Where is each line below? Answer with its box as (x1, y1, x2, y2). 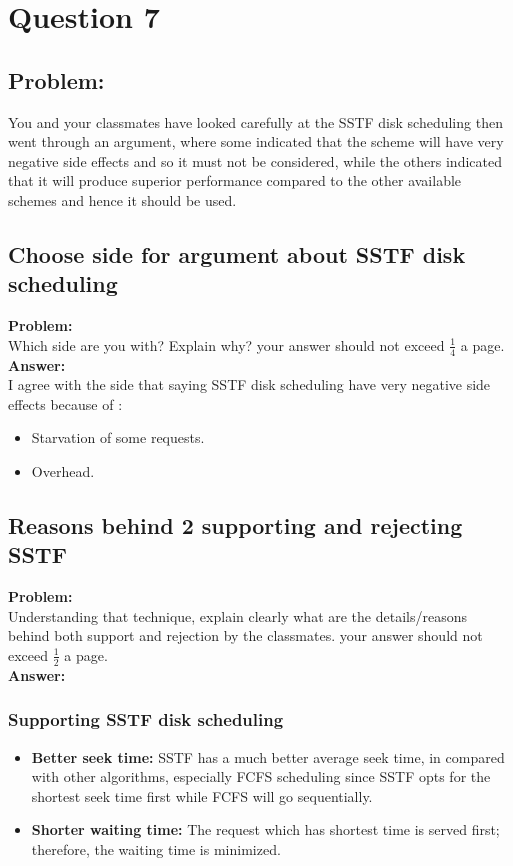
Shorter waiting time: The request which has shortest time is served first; (31, 819, 500, 840)
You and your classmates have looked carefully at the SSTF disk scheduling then (8, 111, 503, 132)
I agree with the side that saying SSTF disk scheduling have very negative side (8, 374, 491, 395)
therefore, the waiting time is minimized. (31, 838, 281, 859)
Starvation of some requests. (31, 427, 205, 448)
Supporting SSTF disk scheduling (8, 707, 284, 732)
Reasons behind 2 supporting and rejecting (8, 509, 463, 540)
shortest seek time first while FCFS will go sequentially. (31, 785, 373, 806)
